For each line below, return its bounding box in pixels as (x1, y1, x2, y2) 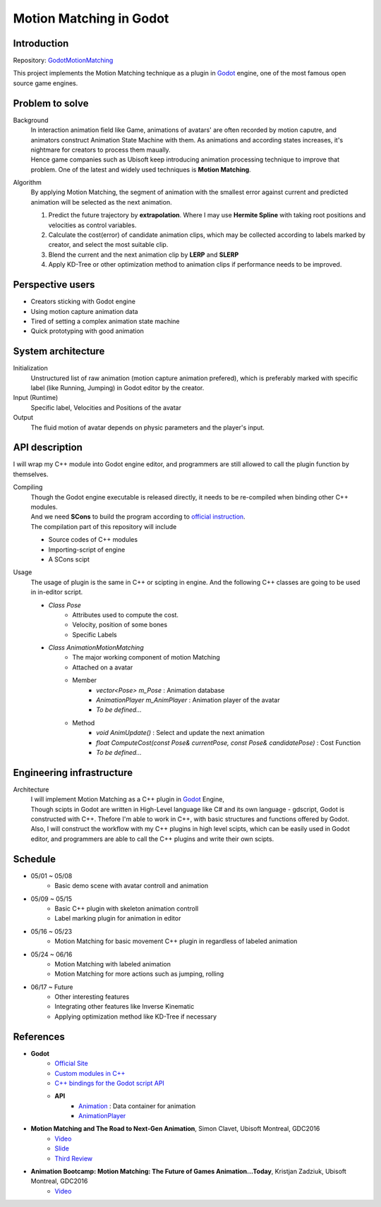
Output (13, 413, 33, 422)
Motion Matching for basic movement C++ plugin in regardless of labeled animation (54, 937, 298, 945)
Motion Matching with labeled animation (54, 959, 171, 968)
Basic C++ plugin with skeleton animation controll (54, 904, 199, 913)
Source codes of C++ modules (48, 535, 138, 544)
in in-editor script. (30, 588, 83, 596)
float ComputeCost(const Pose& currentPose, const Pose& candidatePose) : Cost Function (96, 738, 361, 747)
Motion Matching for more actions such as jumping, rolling (54, 970, 224, 978)
